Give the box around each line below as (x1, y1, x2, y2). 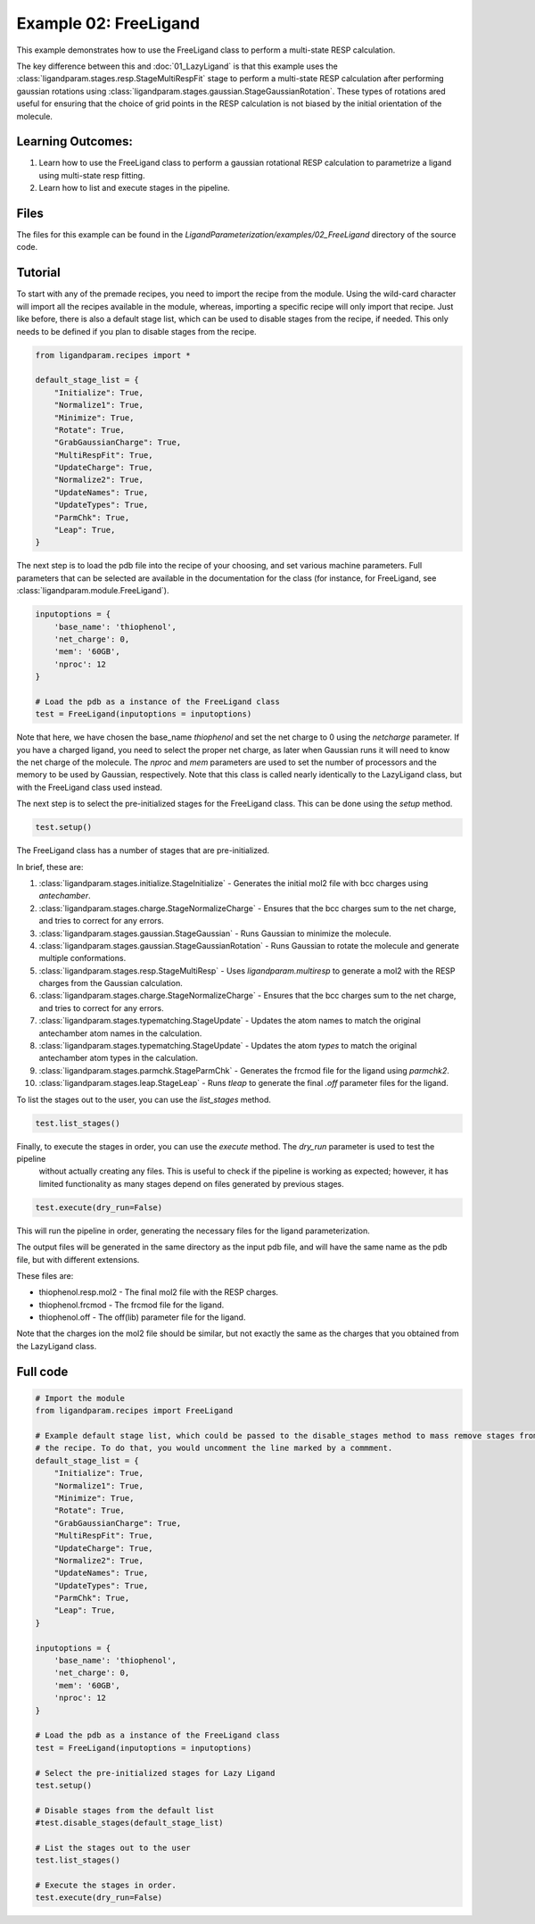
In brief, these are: (16, 861, 84, 872)
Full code (16, 1364, 69, 1379)
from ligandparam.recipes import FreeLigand (35, 1406, 234, 1416)
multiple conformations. (38, 953, 127, 964)
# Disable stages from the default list (35, 1805, 214, 1815)
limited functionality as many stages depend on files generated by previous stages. (38, 1178, 345, 1189)
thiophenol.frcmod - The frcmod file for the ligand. (38, 1299, 225, 1310)
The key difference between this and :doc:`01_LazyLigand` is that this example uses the (16, 61, 338, 71)
